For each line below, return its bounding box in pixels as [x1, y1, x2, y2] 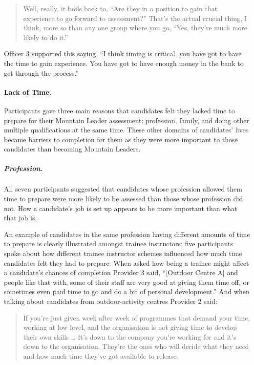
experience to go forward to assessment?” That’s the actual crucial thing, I [23, 13, 247, 23]
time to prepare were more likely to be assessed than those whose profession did [4, 193, 243, 204]
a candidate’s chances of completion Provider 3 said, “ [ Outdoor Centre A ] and [4, 267, 238, 278]
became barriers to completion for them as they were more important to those [4, 134, 238, 144]
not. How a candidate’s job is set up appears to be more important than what [4, 203, 237, 213]
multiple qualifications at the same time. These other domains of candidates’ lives [4, 125, 249, 135]
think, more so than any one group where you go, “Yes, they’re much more [23, 22, 247, 33]
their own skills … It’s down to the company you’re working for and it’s [23, 331, 236, 342]
